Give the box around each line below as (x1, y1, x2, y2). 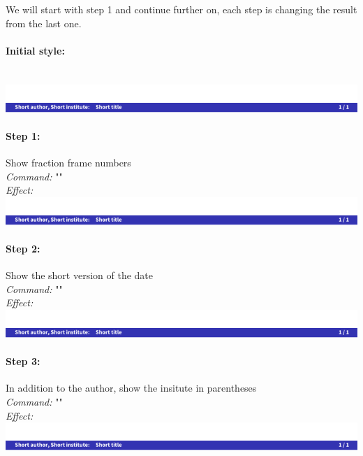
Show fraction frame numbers (6, 155, 131, 169)
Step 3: (6, 354, 40, 369)
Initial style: (6, 43, 65, 57)
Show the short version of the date (6, 268, 154, 283)
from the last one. (6, 15, 82, 30)
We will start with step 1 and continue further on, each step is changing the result (6, 2, 357, 16)
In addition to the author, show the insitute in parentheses (6, 380, 257, 395)
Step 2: (6, 241, 40, 255)
